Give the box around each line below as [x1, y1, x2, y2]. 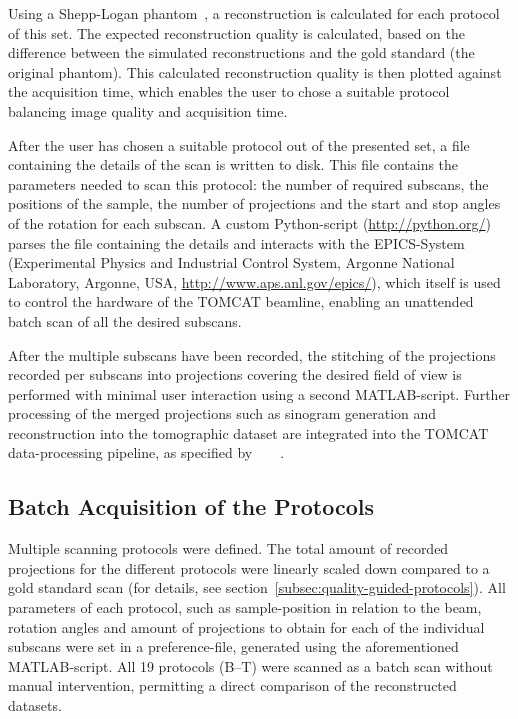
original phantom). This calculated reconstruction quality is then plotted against [8, 61, 502, 82]
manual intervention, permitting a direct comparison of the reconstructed [8, 675, 457, 696]
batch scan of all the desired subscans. [8, 310, 242, 331]
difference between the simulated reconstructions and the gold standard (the [8, 42, 475, 63]
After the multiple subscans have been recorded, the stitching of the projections [8, 344, 496, 365]
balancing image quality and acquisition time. [8, 100, 288, 121]
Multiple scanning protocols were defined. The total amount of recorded [8, 538, 449, 559]
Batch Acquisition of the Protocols [8, 491, 374, 522]
